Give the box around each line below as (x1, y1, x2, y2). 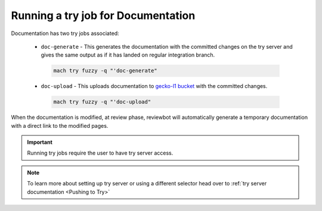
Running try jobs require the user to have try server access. (27, 149, 174, 157)
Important (27, 138, 53, 146)
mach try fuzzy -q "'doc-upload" (53, 99, 151, 105)
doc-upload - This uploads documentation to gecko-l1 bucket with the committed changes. (41, 83, 268, 90)
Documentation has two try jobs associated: (11, 30, 119, 37)
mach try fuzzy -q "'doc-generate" (53, 67, 157, 74)
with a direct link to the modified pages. (11, 122, 109, 129)
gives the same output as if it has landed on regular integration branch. (41, 51, 215, 59)
